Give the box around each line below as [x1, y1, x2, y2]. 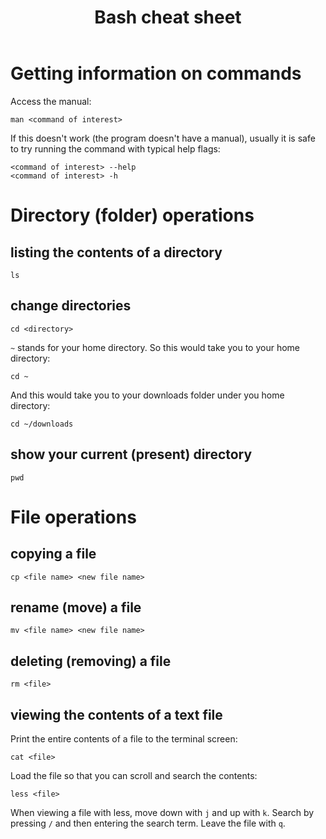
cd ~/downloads [10, 419, 74, 429]
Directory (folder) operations [10, 204, 255, 227]
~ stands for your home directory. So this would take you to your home [10, 341, 300, 353]
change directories [10, 297, 132, 315]
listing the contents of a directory [10, 244, 223, 261]
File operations [10, 506, 137, 528]
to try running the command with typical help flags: [10, 142, 221, 155]
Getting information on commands [10, 62, 302, 85]
